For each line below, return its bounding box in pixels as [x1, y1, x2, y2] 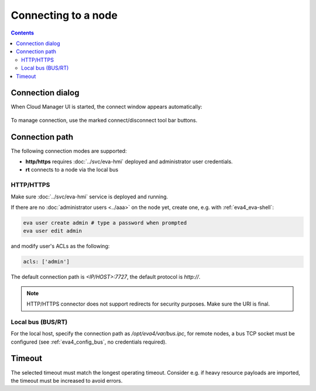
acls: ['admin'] [23, 258, 70, 265]
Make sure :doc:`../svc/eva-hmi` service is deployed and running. [11, 193, 169, 200]
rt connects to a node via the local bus [25, 166, 119, 173]
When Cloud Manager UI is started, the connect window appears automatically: [11, 103, 202, 111]
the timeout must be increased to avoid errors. [11, 377, 123, 384]
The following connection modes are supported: [11, 147, 127, 155]
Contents [11, 29, 35, 36]
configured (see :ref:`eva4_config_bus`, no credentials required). [11, 338, 167, 345]
